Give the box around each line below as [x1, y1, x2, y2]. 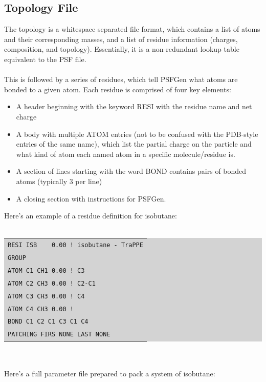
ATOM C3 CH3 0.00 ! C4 [8, 292, 85, 300]
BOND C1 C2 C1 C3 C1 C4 [8, 318, 88, 326]
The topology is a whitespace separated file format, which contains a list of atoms [4, 24, 260, 34]
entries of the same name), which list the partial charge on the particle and [16, 138, 252, 149]
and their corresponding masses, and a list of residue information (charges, [4, 33, 238, 44]
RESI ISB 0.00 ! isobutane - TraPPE [8, 242, 143, 249]
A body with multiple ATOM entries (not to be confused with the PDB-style [16, 128, 258, 139]
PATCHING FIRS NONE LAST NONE [8, 331, 110, 338]
